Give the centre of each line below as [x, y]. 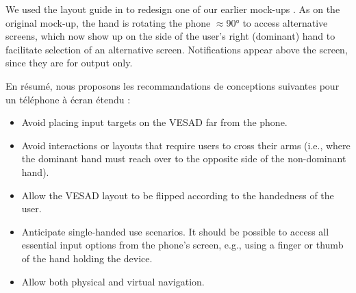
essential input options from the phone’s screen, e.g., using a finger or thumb [182, 245]
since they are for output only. [69, 63]
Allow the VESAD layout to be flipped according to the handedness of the [178, 195]
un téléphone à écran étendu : [68, 99]
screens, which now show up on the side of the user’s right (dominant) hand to [170, 36]
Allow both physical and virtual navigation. [113, 281]
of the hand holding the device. [87, 258]
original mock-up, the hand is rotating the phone [108, 22]
